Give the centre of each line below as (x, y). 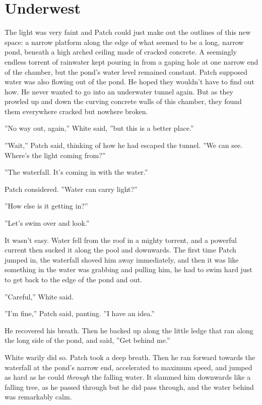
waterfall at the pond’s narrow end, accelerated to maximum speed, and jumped (128, 367)
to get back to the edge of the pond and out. (73, 279)
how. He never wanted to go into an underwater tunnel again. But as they (119, 91)
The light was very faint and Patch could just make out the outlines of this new (128, 32)
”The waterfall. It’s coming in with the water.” (76, 172)
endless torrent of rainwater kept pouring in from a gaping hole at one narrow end (132, 61)
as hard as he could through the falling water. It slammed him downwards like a (128, 377)
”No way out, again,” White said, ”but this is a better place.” (99, 128)
